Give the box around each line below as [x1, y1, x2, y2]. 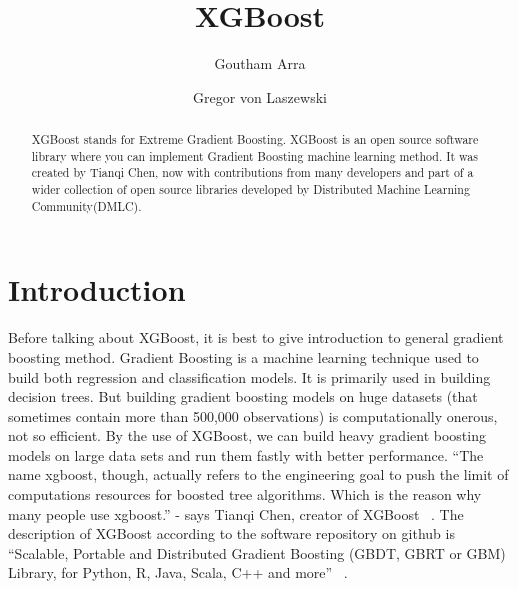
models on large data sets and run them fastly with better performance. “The [8, 444, 484, 465]
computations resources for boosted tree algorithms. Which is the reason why [8, 484, 482, 505]
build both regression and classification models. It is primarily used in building [8, 366, 491, 387]
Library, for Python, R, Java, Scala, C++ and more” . [8, 562, 348, 583]
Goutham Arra [214, 53, 306, 74]
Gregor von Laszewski [193, 86, 327, 107]
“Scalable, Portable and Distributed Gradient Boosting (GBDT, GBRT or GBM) [8, 542, 506, 563]
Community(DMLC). [31, 197, 142, 214]
